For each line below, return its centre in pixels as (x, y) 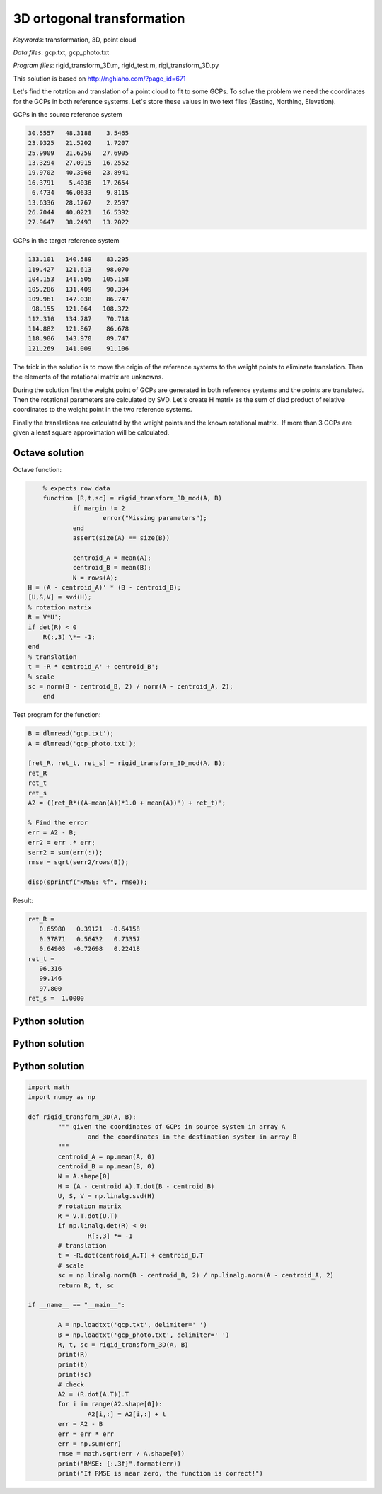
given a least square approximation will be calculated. (91, 432)
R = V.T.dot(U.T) (88, 1216)
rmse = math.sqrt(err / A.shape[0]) (121, 1454)
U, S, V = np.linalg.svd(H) (106, 1196)
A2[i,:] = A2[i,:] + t (127, 1414)
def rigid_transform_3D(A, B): (82, 1117)
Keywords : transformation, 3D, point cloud (75, 40)
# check (71, 1384)
